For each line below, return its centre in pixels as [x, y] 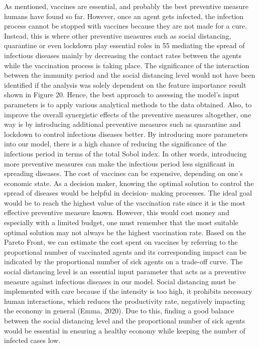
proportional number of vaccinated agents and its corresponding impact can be [125, 251]
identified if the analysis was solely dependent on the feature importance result [125, 84]
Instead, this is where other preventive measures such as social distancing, [118, 35]
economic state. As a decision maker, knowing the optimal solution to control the [129, 183]
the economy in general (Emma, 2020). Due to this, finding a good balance [119, 311]
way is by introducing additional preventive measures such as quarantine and [122, 124]
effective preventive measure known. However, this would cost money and [117, 212]
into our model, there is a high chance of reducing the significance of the [115, 144]
